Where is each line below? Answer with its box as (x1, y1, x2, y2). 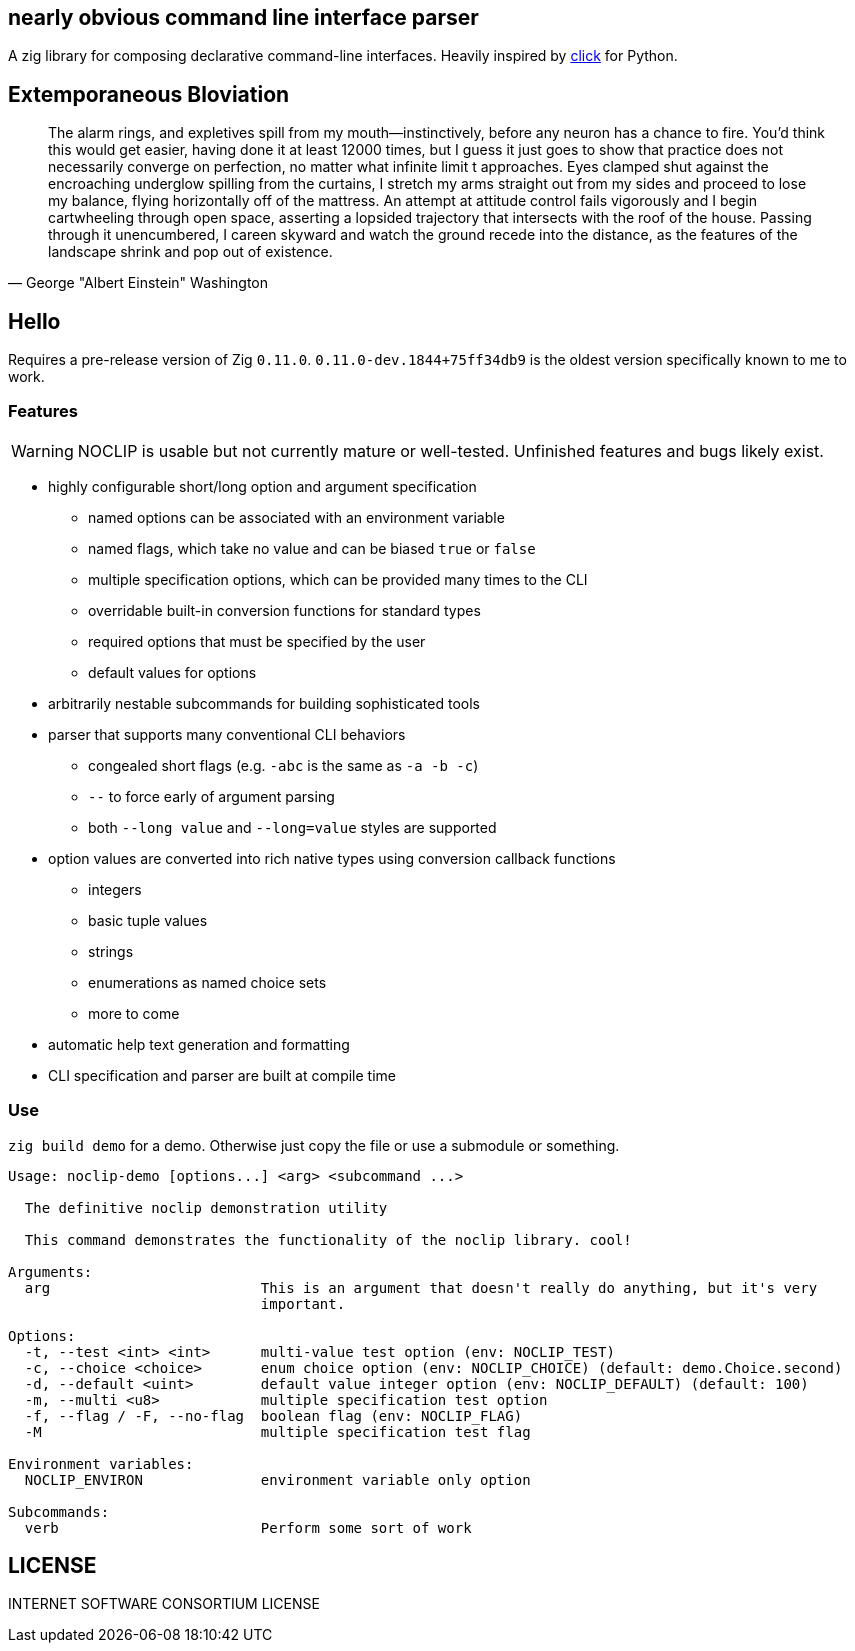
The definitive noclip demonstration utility (24, 1199, 388, 1216)
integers (88, 880, 142, 898)
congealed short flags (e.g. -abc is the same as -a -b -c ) (88, 756, 479, 774)
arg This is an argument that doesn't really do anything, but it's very (24, 1279, 818, 1296)
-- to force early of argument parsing (88, 787, 335, 805)
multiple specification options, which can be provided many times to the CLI (88, 570, 588, 588)
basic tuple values (88, 911, 208, 929)
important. (260, 1295, 346, 1312)
